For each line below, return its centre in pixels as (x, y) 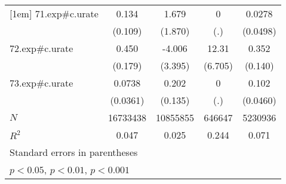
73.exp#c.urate (41, 83)
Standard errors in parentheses (74, 152)
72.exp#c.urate (41, 48)
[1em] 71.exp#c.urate (54, 13)
